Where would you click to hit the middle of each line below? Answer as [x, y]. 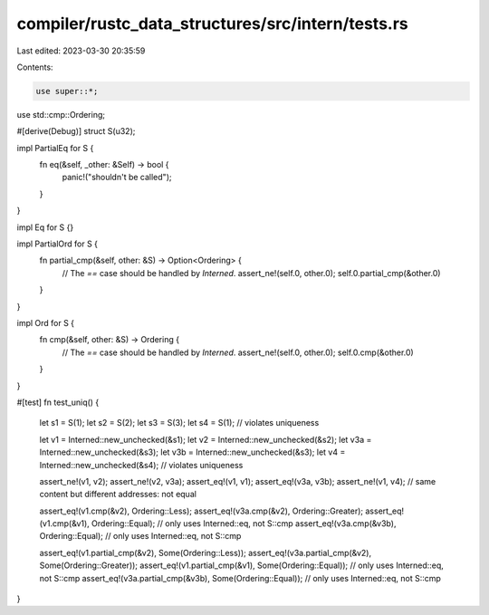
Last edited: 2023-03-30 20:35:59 [81, 51]
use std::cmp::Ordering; [61, 114]
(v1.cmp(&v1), [64, 524]
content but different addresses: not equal [118, 495]
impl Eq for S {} [45, 227]
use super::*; [67, 91]
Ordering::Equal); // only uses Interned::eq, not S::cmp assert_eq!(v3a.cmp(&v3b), [244, 524]
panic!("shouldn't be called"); [117, 178]
